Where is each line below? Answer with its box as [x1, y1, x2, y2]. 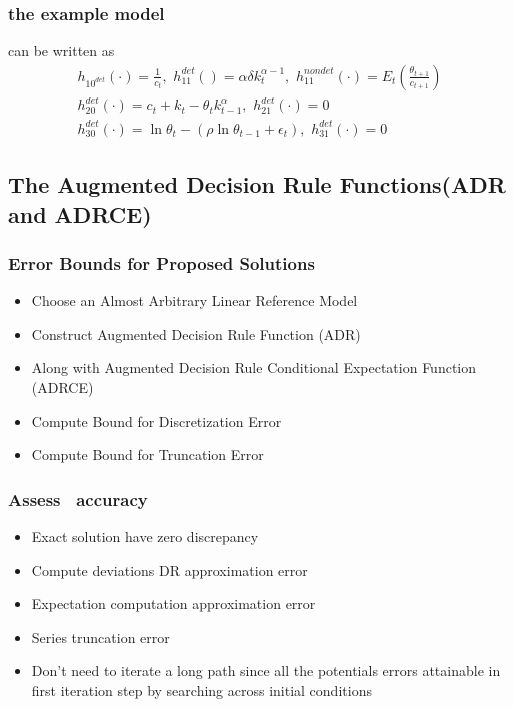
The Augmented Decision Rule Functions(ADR [8, 169, 506, 200]
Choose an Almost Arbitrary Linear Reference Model [31, 290, 358, 311]
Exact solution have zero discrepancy [31, 526, 259, 547]
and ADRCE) [8, 198, 152, 229]
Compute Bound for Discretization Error [31, 410, 282, 431]
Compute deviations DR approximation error [31, 559, 308, 580]
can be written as [8, 40, 115, 61]
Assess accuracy [8, 486, 148, 511]
